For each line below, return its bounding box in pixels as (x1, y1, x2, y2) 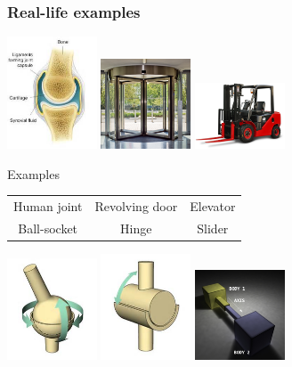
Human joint (13, 197, 83, 216)
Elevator (190, 197, 236, 216)
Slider (197, 218, 229, 237)
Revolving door (94, 197, 178, 216)
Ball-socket (18, 218, 78, 237)
